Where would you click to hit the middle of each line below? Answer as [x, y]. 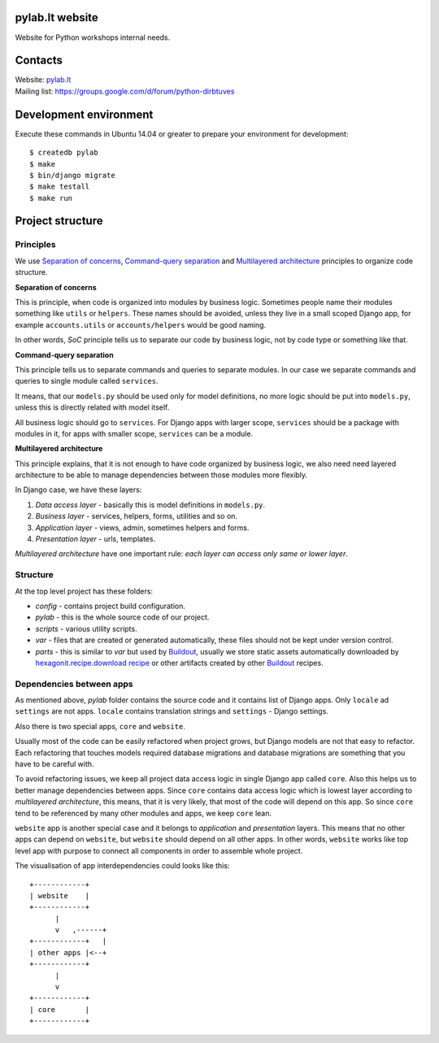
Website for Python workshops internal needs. [93, 37]
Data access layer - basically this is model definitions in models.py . [150, 505]
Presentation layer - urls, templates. [96, 539]
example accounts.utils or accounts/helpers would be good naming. [141, 324]
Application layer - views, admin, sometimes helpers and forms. [142, 528]
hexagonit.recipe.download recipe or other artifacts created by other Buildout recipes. [180, 663]
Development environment [84, 114]
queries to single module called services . [87, 381]
